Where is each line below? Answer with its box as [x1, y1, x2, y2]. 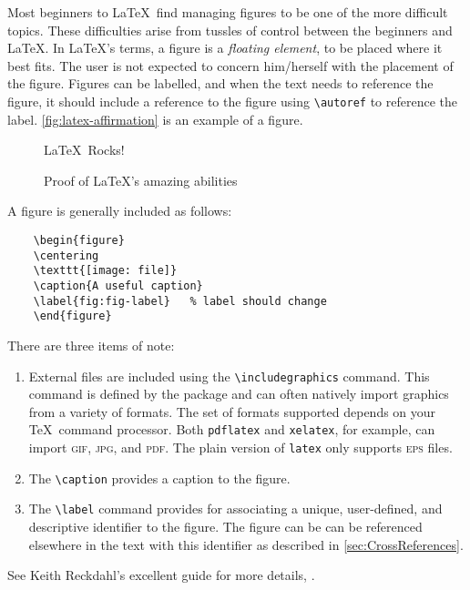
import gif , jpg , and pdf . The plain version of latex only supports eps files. [28, 438, 453, 457]
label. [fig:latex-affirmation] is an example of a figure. [7, 109, 303, 128]
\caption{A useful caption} [33, 279, 203, 292]
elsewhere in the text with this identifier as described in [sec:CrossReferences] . [28, 534, 464, 554]
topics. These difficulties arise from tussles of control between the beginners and [7, 20, 453, 39]
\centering [33, 249, 99, 262]
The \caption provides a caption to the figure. [28, 468, 291, 487]
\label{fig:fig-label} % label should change [33, 294, 327, 308]
